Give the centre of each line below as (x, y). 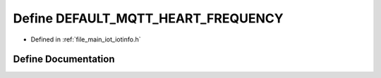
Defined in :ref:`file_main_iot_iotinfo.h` (86, 39)
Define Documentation (64, 59)
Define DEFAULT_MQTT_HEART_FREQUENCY (148, 18)
